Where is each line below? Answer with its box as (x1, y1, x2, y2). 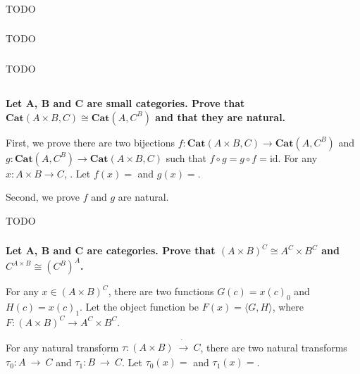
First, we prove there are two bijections (6, 135, 175, 149)
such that (166, 150, 206, 165)
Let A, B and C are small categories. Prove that (6, 95, 245, 110)
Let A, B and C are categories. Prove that (6, 243, 216, 258)
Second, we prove (6, 189, 80, 204)
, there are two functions (108, 284, 214, 299)
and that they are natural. (155, 109, 286, 124)
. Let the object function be (80, 299, 199, 314)
